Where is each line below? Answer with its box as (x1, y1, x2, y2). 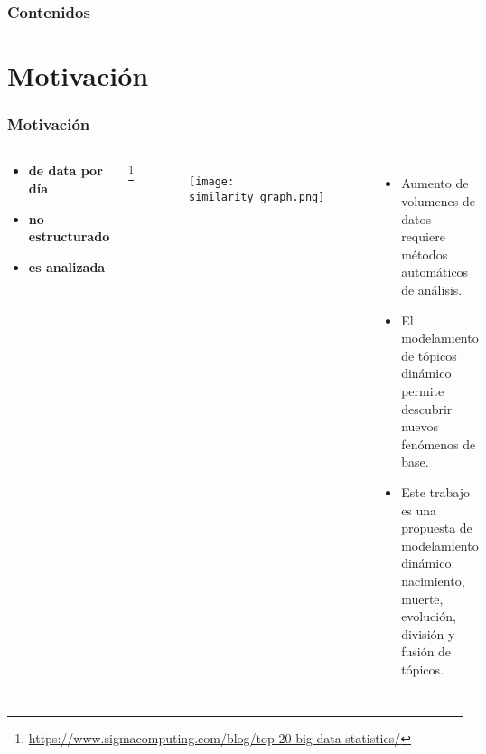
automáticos (401, 262, 469, 281)
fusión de (401, 642, 452, 661)
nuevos (401, 417, 439, 436)
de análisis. (401, 280, 463, 298)
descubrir (401, 399, 453, 418)
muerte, (401, 589, 444, 608)
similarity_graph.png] (189, 191, 325, 204)
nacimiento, (401, 570, 465, 589)
